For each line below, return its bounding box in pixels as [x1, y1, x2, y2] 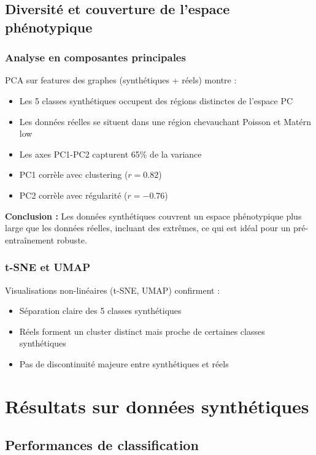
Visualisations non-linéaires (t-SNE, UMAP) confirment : [5, 283, 220, 296]
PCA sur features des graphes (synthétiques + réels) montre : [5, 74, 237, 86]
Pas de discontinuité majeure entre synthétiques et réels [19, 357, 229, 370]
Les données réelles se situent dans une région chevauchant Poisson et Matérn [19, 115, 311, 128]
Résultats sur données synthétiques [5, 393, 309, 418]
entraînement [5, 233, 55, 246]
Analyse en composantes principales [5, 50, 186, 65]
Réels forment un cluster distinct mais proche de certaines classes [19, 324, 265, 337]
